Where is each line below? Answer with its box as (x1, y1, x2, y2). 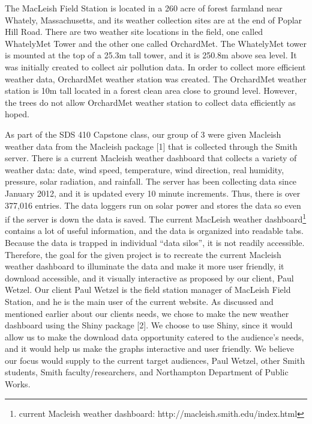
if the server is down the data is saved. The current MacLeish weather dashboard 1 (5, 211, 307, 225)
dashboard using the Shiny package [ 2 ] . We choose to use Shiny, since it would (5, 319, 293, 331)
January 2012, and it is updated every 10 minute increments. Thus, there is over (5, 186, 301, 199)
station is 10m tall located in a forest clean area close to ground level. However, (5, 84, 297, 97)
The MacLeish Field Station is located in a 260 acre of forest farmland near (5, 2, 283, 14)
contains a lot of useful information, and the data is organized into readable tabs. (5, 224, 304, 237)
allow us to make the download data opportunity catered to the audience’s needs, (5, 330, 304, 343)
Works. (5, 378, 31, 390)
